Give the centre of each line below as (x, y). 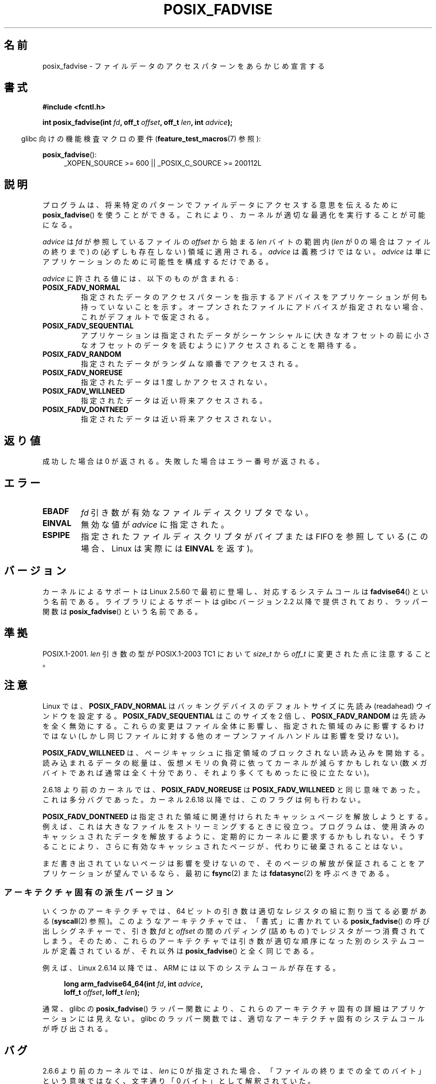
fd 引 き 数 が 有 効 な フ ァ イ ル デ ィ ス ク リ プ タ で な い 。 (197, 512)
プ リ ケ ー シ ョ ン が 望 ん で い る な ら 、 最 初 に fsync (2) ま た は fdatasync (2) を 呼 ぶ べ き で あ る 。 (218, 873)
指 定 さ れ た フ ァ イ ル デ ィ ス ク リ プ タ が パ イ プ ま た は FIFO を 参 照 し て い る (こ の (255, 536)
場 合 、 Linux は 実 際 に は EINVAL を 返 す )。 (169, 548)
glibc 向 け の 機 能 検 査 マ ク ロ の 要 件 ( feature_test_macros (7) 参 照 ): (141, 139)
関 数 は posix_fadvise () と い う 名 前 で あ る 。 (122, 611)
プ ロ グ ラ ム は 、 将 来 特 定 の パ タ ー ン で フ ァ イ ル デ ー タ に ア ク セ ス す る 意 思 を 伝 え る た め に (220, 205)
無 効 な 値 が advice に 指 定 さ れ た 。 (155, 524)
